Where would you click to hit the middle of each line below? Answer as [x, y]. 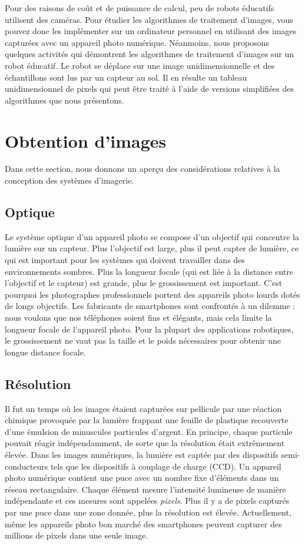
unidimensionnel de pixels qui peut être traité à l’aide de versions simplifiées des [150, 89]
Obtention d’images [86, 140]
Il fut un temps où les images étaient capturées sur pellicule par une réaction [143, 408]
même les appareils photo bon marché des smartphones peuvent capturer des [143, 524]
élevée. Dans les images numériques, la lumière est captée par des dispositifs [142, 454]
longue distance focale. [45, 352]
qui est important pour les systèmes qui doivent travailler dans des [125, 260]
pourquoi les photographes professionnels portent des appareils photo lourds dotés [152, 294]
